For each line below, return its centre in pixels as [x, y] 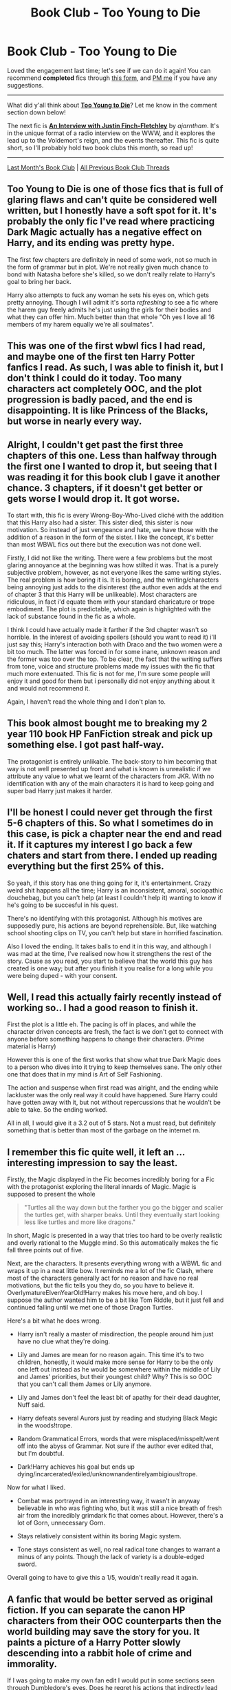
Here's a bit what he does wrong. [54, 1321]
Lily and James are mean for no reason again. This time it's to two [110, 1355]
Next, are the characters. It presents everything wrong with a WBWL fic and [114, 1263]
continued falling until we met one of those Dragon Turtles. [90, 1307]
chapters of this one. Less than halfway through [112, 455]
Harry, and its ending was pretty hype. [91, 243]
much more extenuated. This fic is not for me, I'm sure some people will [109, 673]
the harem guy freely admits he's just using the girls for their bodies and [109, 309]
